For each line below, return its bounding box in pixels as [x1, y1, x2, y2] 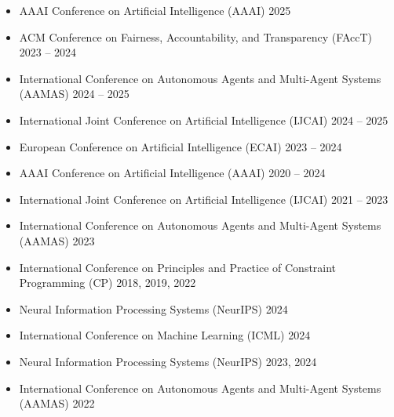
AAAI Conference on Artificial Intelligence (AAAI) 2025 [19, 2, 291, 18]
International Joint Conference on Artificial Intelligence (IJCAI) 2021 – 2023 [19, 190, 389, 207]
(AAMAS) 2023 [19, 232, 95, 248]
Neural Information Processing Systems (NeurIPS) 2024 [19, 300, 288, 317]
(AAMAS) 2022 [19, 395, 95, 412]
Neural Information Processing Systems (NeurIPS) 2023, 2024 [19, 353, 317, 369]
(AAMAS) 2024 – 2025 [19, 85, 130, 102]
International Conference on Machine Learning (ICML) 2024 [19, 327, 311, 343]
